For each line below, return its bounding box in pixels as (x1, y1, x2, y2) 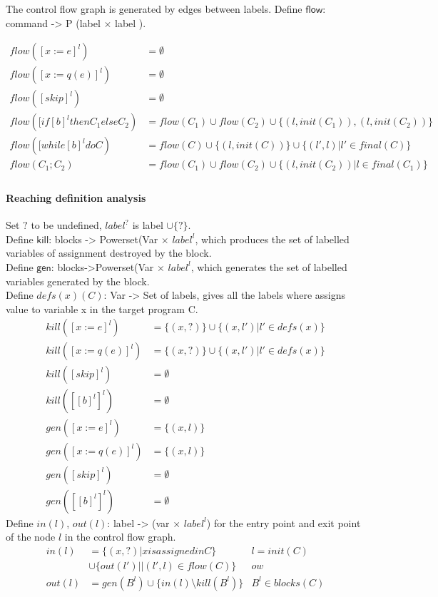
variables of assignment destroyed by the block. (6, 245, 212, 260)
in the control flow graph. (64, 529, 176, 544)
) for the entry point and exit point (206, 515, 361, 530)
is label (132, 218, 163, 233)
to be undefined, (31, 218, 102, 233)
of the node (6, 529, 56, 544)
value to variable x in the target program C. (6, 301, 198, 316)
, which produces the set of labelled (195, 231, 350, 246)
